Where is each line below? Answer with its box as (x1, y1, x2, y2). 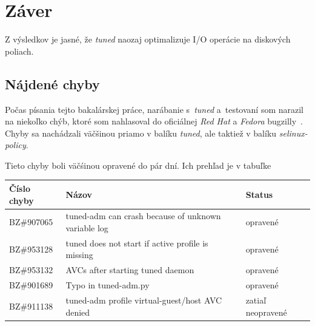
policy (5, 138, 26, 151)
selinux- (279, 126, 308, 139)
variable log (65, 222, 108, 234)
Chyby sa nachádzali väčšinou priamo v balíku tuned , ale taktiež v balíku (5, 126, 277, 139)
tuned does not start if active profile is (65, 236, 208, 249)
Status (245, 188, 273, 200)
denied (65, 305, 90, 318)
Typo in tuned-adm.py (65, 279, 150, 291)
